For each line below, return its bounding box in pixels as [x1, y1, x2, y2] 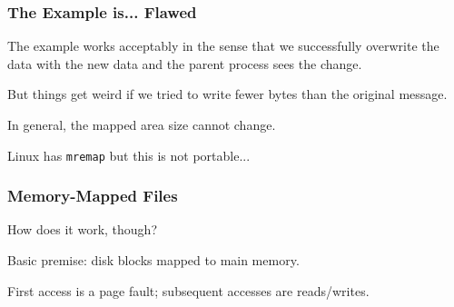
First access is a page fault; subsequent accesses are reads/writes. [7, 281, 370, 300]
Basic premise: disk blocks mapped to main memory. [7, 251, 300, 270]
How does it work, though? [7, 220, 158, 239]
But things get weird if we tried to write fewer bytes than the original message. [7, 84, 448, 104]
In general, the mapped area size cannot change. [7, 115, 276, 134]
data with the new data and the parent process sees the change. [7, 54, 362, 73]
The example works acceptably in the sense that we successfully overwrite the [7, 36, 439, 55]
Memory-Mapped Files [7, 184, 178, 207]
